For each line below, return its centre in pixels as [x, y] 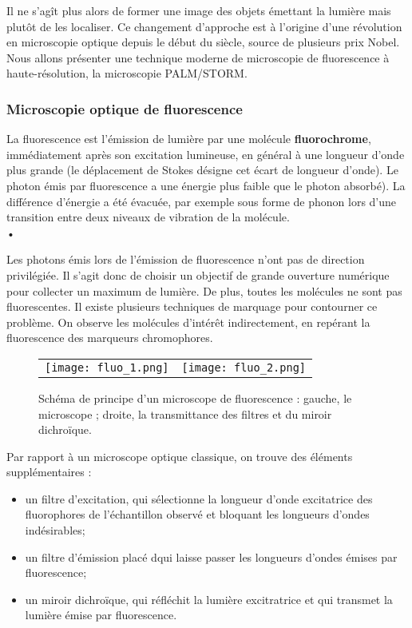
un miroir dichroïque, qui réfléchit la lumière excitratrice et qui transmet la [209, 599]
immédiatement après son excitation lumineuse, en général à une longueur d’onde [206, 154]
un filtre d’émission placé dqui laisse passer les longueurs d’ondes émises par [211, 556]
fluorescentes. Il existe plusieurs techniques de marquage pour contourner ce [192, 306]
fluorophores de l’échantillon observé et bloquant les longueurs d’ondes [197, 514]
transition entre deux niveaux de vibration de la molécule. [148, 217]
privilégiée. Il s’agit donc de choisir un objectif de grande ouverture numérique [198, 274]
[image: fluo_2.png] [244, 367]
